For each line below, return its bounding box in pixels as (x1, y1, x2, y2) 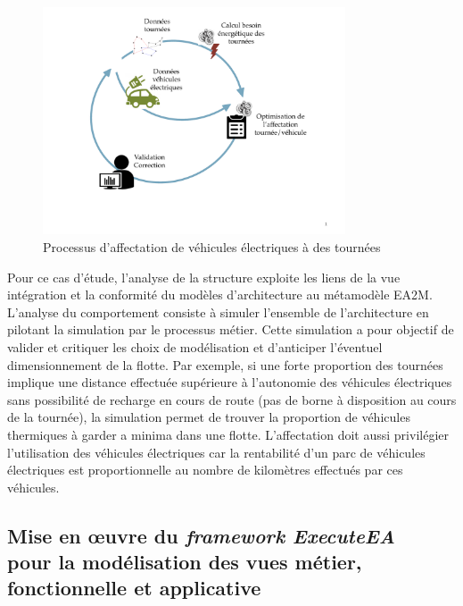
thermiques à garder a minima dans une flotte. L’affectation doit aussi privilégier (7, 425, 449, 443)
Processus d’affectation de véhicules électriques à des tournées (43, 237, 381, 256)
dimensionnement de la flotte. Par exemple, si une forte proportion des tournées (7, 355, 443, 374)
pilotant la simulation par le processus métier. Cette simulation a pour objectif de (7, 320, 454, 339)
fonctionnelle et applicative (7, 574, 261, 602)
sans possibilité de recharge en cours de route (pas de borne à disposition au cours (7, 390, 457, 408)
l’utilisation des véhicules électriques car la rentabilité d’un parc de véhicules (7, 442, 426, 461)
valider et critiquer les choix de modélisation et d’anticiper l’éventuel (7, 337, 383, 356)
